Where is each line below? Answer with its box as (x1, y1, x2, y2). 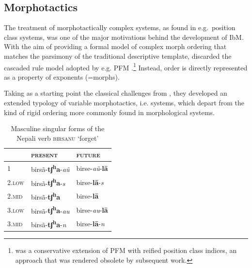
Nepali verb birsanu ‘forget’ (16, 133, 99, 143)
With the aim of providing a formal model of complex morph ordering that (4, 41, 227, 51)
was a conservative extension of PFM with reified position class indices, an (15, 245, 237, 255)
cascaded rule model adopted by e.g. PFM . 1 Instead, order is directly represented (4, 61, 248, 72)
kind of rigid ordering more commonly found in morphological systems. (4, 107, 215, 117)
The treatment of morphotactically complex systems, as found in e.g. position (4, 22, 236, 33)
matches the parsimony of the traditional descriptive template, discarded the (4, 50, 232, 61)
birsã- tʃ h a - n (31, 218, 66, 229)
